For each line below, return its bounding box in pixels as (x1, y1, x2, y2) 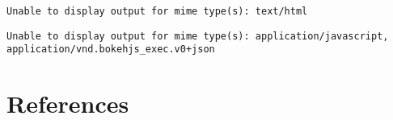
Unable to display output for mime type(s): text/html (6, 6, 308, 17)
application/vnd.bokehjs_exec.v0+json (6, 43, 215, 56)
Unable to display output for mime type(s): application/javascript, (6, 30, 389, 42)
